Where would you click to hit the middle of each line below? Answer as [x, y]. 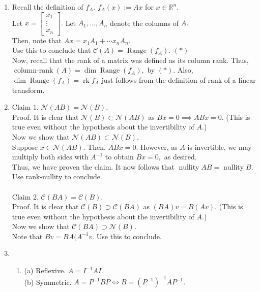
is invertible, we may [220, 147]
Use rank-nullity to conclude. [57, 176]
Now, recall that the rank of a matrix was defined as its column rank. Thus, [130, 60]
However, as [159, 147]
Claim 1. [25, 107]
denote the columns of [144, 23]
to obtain [119, 157]
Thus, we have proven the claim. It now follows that [93, 166]
